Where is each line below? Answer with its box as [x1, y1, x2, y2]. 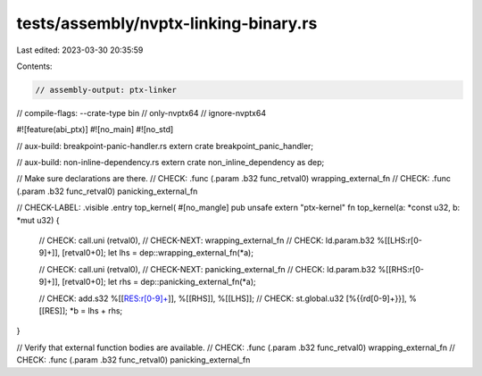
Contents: [16, 61, 53, 71]
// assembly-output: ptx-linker [35, 85, 178, 95]
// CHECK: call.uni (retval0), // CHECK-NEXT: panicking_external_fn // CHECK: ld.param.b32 [38, 263, 377, 274]
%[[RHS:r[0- [378, 263, 424, 274]
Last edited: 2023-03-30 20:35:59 [16, 45, 144, 55]
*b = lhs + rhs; [69, 305, 123, 316]
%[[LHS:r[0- [376, 235, 423, 246]
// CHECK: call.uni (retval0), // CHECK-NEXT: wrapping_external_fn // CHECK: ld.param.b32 [38, 235, 375, 246]
